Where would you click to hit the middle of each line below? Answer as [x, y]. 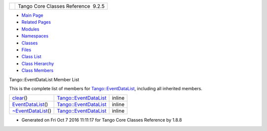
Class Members [38, 70]
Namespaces [35, 36]
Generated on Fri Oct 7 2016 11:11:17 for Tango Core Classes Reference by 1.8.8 [102, 120]
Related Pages [36, 22]
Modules [30, 29]
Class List [31, 57]
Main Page [32, 15]
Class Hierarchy [38, 64]
